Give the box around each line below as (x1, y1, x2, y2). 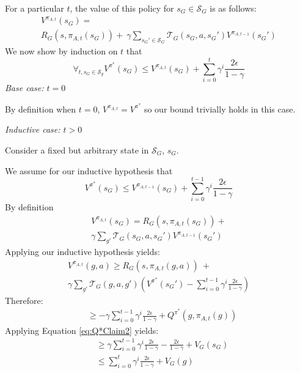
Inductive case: (5, 123, 60, 136)
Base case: (5, 81, 44, 94)
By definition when (5, 102, 76, 115)
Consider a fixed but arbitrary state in (5, 143, 149, 156)
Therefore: (5, 294, 43, 306)
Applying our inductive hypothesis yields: (5, 245, 160, 258)
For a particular (5, 2, 64, 14)
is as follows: (210, 2, 257, 14)
